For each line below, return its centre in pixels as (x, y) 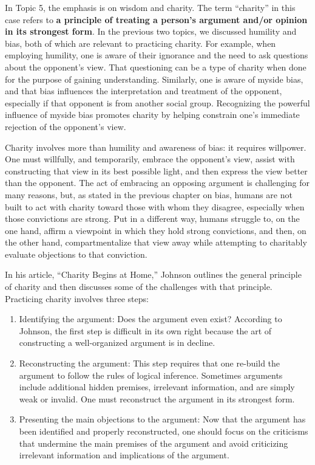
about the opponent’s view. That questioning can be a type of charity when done (156, 67)
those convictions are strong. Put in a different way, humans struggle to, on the (152, 219)
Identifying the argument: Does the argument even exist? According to (151, 319)
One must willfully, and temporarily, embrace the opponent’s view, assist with (150, 159)
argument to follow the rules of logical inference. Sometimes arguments (151, 375)
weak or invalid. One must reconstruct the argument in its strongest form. (157, 398)
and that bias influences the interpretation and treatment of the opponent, (144, 91)
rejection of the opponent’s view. (66, 126)
